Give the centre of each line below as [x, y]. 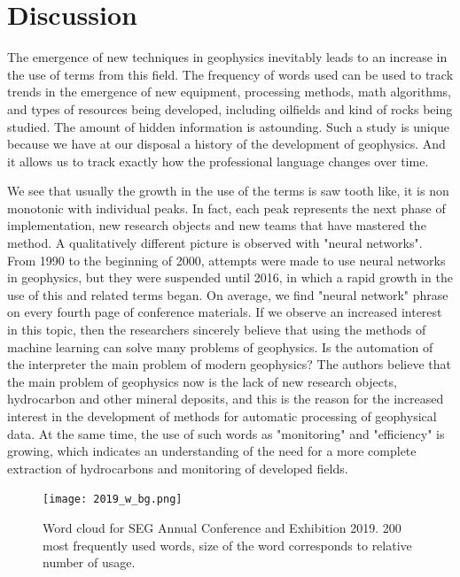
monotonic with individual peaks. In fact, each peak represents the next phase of [226, 208]
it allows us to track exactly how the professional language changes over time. [218, 161]
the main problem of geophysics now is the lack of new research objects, [202, 381]
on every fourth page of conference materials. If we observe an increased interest [225, 312]
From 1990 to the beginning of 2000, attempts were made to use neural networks [226, 260]
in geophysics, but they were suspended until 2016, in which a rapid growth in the [230, 277]
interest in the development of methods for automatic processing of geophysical [222, 416]
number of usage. [89, 562]
